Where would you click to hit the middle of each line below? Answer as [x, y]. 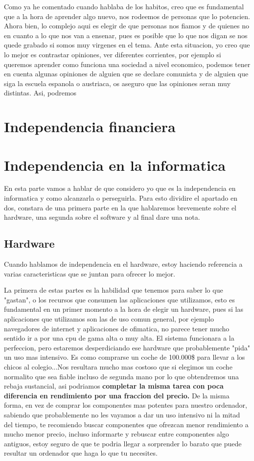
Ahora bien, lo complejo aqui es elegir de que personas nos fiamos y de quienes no [127, 26]
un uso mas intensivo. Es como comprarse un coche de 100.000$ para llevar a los [125, 357]
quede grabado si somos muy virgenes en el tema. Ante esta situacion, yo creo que [127, 45]
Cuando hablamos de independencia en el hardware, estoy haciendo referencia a [123, 264]
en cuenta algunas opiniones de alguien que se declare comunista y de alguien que [126, 74]
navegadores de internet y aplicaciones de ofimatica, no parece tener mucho [117, 328]
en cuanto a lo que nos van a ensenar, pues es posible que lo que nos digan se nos [126, 35]
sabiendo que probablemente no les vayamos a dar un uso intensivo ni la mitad [122, 414]
